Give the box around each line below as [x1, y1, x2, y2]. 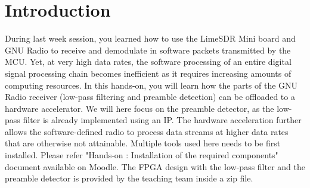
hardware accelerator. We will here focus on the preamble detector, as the [5, 102, 274, 114]
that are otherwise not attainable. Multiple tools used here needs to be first [5, 137, 281, 149]
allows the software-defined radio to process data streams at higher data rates [5, 125, 289, 137]
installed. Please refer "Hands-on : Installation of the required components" [5, 149, 278, 161]
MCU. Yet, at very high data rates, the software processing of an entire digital [5, 55, 292, 68]
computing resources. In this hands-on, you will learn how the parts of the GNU [5, 79, 298, 91]
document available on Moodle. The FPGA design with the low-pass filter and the [5, 160, 305, 173]
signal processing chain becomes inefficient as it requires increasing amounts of [5, 67, 292, 79]
